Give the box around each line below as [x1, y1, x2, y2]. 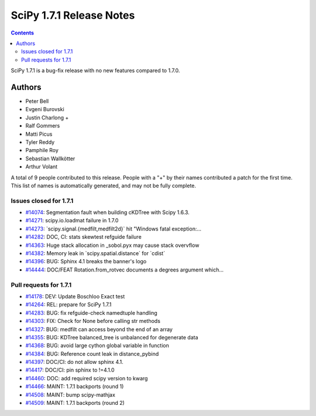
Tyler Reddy [25, 138, 55, 146]
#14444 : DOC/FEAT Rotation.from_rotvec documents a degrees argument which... [25, 266, 224, 273]
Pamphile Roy [25, 147, 59, 154]
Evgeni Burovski [25, 106, 64, 113]
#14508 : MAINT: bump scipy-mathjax [25, 391, 115, 398]
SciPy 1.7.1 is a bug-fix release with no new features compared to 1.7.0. [11, 67, 180, 74]
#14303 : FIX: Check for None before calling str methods [25, 318, 161, 325]
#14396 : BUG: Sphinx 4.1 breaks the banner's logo [25, 258, 147, 265]
